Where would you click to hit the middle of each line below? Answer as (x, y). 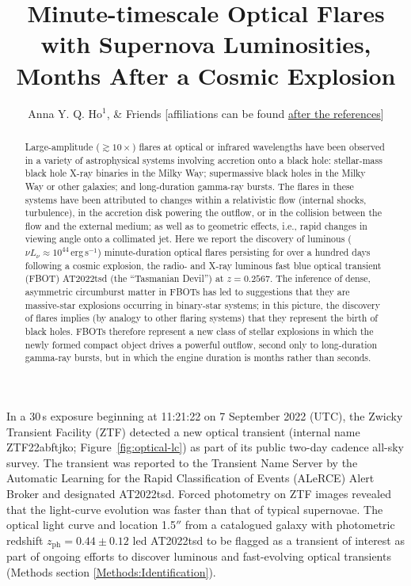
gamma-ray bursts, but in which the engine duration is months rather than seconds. (198, 358)
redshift (25, 540)
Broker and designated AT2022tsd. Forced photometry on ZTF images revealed (199, 494)
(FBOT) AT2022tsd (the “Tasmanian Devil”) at (124, 278)
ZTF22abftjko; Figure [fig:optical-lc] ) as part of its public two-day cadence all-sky (205, 447)
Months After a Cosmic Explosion (206, 75)
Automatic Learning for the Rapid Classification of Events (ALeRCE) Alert (190, 478)
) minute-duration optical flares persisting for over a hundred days (234, 252)
